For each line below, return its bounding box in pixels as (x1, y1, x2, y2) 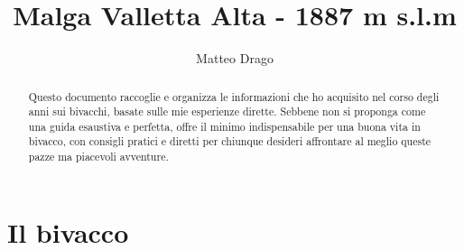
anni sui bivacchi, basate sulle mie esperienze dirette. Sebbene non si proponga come (28, 104, 426, 119)
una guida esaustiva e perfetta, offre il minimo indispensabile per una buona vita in (28, 118, 421, 134)
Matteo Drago (196, 49, 274, 68)
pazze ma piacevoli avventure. (28, 149, 169, 164)
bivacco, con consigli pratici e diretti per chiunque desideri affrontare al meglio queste (28, 134, 432, 149)
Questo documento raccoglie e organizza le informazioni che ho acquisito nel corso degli (28, 88, 440, 104)
